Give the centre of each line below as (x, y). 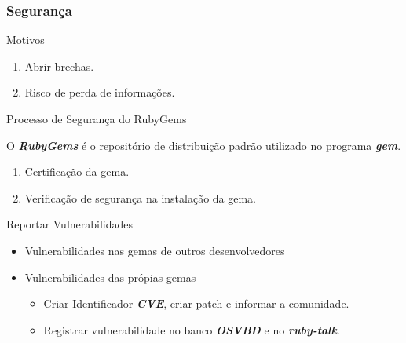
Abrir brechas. (59, 66)
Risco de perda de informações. (100, 92)
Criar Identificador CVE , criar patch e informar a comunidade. (196, 303)
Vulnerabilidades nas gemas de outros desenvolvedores (155, 250)
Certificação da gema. (77, 171)
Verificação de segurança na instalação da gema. (141, 197)
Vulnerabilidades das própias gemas (110, 277)
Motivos (26, 40)
